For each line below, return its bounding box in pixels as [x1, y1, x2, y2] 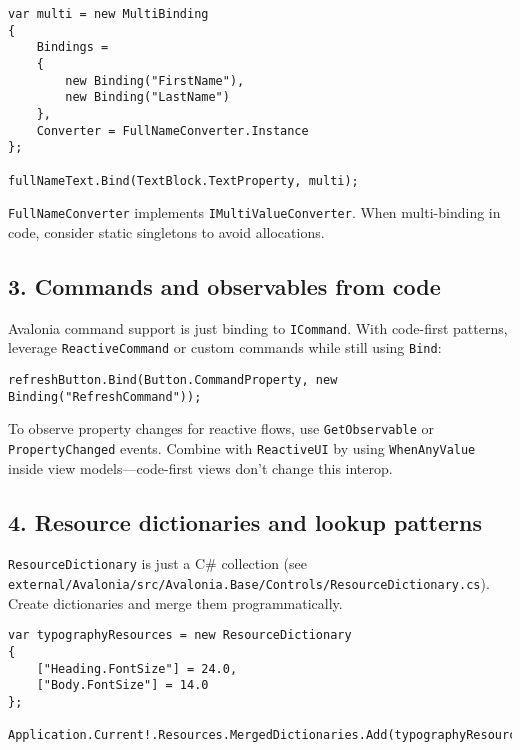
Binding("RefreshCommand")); [8, 389, 202, 404]
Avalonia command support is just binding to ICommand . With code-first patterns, [8, 317, 508, 338]
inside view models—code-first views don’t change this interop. [8, 457, 393, 478]
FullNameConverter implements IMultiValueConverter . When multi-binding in [8, 202, 501, 223]
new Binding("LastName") [65, 90, 230, 105]
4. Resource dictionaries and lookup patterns [8, 506, 482, 537]
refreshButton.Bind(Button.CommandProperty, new [8, 372, 338, 387]
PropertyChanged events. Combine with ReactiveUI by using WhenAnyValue [8, 437, 476, 458]
